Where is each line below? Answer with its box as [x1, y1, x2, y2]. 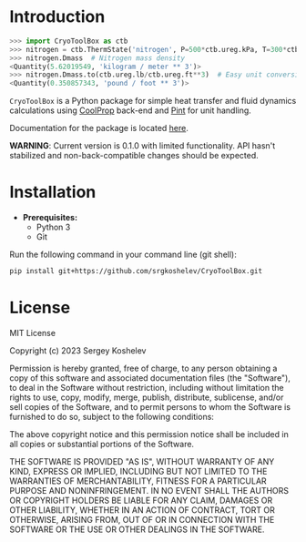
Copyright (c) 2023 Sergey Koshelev [9, 344, 147, 356]
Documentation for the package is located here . [9, 123, 189, 134]
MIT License [9, 327, 56, 338]
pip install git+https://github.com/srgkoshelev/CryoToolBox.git [9, 267, 262, 276]
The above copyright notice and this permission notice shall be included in [9, 428, 289, 439]
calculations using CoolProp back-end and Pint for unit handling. [9, 105, 252, 116]
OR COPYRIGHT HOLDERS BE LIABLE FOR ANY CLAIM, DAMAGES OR [9, 495, 273, 506]
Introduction [9, 6, 106, 27]
